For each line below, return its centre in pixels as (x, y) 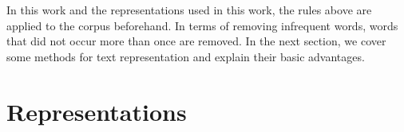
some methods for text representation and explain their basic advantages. (186, 56)
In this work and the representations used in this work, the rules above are (189, 10)
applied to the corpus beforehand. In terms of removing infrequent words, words (202, 25)
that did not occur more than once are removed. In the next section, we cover (196, 41)
